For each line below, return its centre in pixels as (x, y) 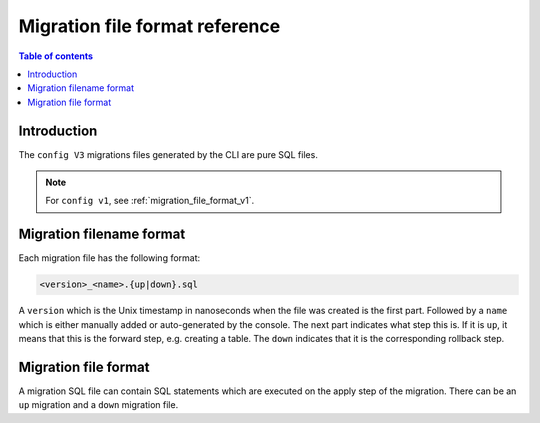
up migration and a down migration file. (98, 405)
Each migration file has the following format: (109, 258)
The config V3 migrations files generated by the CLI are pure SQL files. (168, 154)
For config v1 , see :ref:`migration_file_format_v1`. (150, 201)
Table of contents (56, 56)
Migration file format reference (149, 26)
